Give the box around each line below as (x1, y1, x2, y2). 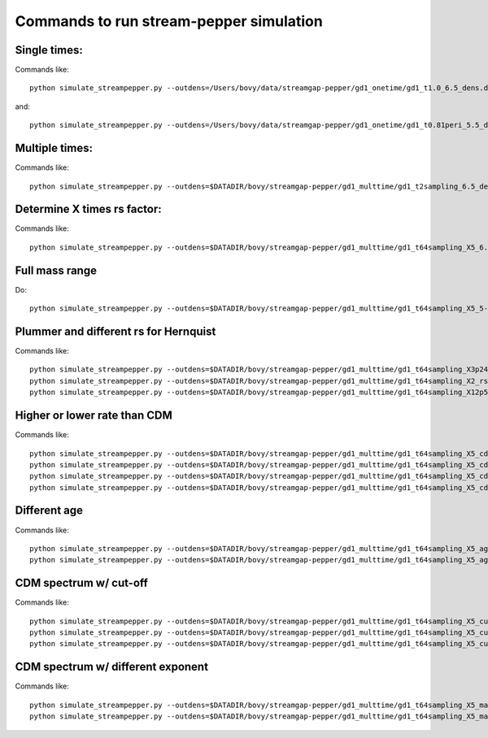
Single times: (15, 43, 83, 57)
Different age (15, 504, 84, 518)
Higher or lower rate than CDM (15, 409, 172, 423)
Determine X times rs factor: (15, 202, 162, 216)
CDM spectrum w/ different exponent (15, 660, 209, 674)
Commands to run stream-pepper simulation (15, 12, 323, 30)
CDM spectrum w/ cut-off (15, 576, 148, 590)
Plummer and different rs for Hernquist (15, 324, 216, 338)
